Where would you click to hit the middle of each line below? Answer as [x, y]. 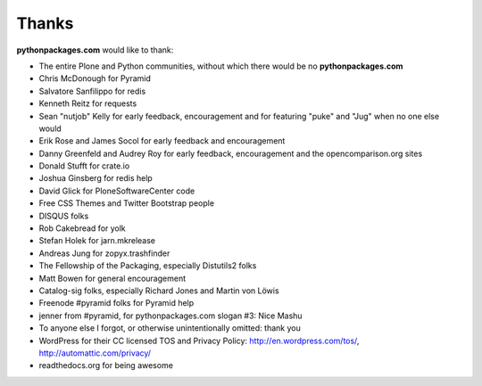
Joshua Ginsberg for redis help [96, 178]
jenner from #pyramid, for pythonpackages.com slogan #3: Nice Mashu [170, 316]
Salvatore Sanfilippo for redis [92, 91]
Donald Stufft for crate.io [84, 166]
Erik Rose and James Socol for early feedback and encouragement [162, 141]
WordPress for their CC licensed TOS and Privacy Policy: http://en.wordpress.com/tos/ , [199, 341]
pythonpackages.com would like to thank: [95, 50]
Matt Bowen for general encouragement [112, 278]
